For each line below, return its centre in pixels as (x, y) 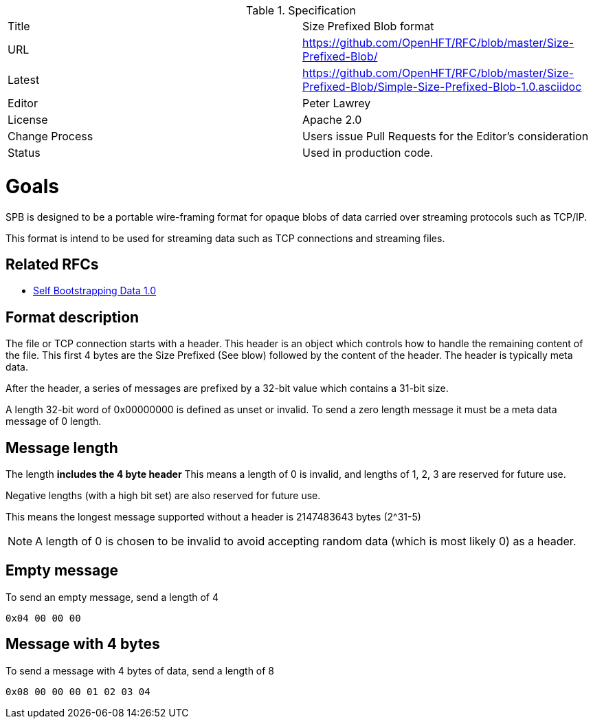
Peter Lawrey (337, 103)
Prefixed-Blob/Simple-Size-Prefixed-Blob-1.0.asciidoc (442, 87)
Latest (24, 80)
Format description (72, 317)
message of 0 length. (54, 421)
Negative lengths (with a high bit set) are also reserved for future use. (163, 496)
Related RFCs (52, 264)
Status (24, 153)
